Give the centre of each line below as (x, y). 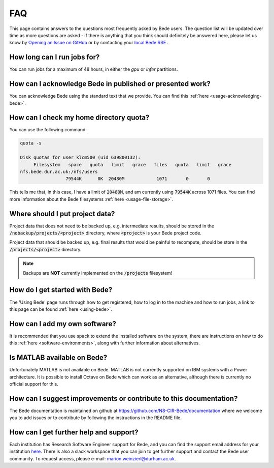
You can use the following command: (48, 130)
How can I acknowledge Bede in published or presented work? (110, 84)
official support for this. (34, 384)
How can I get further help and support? (74, 432)
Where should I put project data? (62, 214)
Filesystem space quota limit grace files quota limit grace (132, 165)
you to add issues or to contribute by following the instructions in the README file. (96, 418)
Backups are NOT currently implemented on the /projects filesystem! (98, 273)
